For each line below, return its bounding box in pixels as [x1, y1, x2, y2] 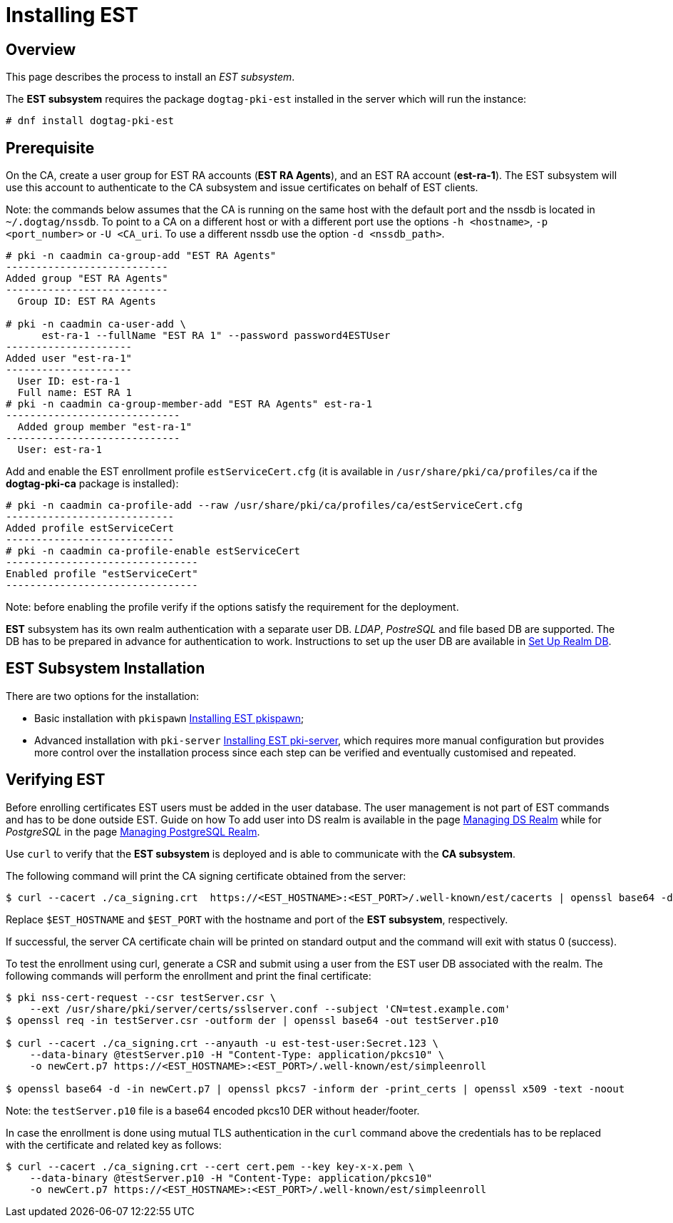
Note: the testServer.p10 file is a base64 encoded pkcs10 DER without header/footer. [6, 1104, 420, 1117]
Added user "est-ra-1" [6, 352, 133, 365]
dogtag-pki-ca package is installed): [6, 477, 179, 490]
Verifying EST [6, 771, 106, 789]
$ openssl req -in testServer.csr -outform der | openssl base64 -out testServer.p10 [6, 1014, 499, 1026]
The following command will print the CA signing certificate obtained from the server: [6, 869, 406, 882]
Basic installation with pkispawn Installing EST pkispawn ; [34, 711, 304, 724]
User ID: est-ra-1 [17, 375, 120, 387]
